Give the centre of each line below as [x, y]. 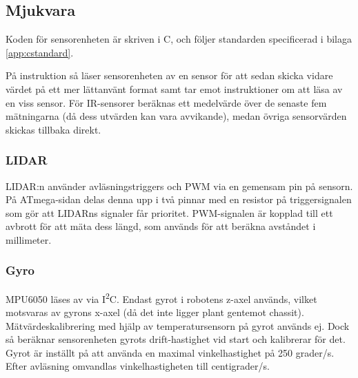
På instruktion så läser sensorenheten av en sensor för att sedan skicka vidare [169, 75]
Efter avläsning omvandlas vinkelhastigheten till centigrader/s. [138, 366]
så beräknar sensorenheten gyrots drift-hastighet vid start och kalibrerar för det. [176, 339]
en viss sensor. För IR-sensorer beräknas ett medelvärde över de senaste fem [166, 102]
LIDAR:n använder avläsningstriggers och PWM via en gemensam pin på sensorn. [179, 186]
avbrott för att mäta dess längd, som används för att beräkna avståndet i [161, 226]
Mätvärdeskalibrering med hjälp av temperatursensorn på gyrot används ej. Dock [178, 325]
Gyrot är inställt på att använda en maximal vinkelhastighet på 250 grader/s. [170, 352]
